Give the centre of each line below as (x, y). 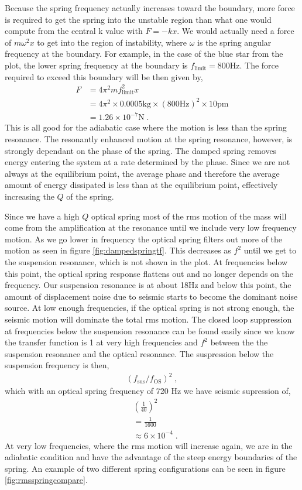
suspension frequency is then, (57, 365)
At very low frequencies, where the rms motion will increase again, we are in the (149, 445)
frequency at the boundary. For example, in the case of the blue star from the (144, 54)
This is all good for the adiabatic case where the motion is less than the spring (146, 127)
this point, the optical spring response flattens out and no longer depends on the (149, 273)
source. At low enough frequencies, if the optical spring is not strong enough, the (150, 308)
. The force (259, 65)
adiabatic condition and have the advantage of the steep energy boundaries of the (151, 457)
